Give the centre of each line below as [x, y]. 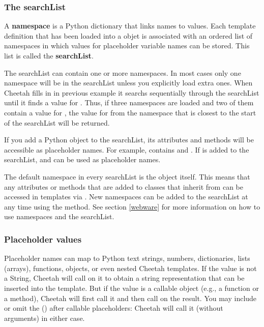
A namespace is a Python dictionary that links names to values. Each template [130, 26]
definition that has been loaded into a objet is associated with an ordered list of [128, 35]
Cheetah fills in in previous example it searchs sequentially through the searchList [132, 92]
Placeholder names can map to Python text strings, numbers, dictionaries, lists [127, 258]
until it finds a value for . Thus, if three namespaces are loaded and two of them [129, 102]
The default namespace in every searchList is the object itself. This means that [127, 176]
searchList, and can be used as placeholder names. [82, 159]
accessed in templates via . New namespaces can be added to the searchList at [126, 197]
